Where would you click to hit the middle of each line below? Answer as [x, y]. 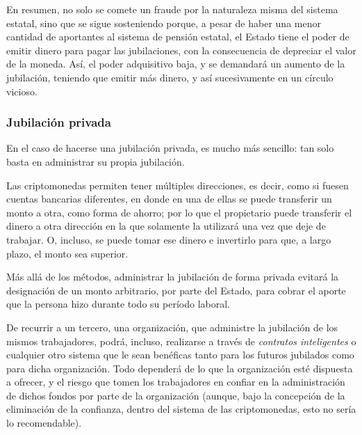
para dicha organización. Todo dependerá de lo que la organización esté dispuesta [180, 368]
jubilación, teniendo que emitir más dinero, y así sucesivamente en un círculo [170, 77]
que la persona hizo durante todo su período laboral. [118, 304]
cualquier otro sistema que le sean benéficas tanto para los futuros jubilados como [180, 355]
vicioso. [22, 91]
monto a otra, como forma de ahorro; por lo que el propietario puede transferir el [179, 212]
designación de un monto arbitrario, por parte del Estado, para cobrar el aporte [176, 290]
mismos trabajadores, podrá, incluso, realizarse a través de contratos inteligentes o [181, 341]
